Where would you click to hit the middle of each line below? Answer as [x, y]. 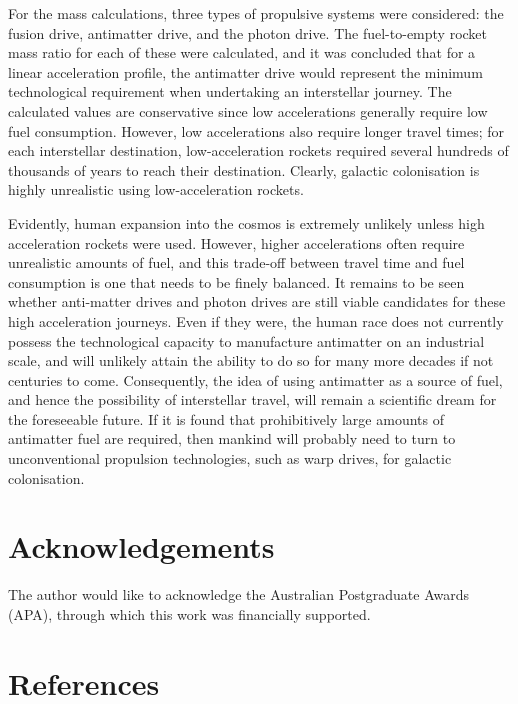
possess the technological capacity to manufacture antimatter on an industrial [246, 340]
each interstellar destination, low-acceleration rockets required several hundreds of [258, 150]
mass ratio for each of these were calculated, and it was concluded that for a [242, 52]
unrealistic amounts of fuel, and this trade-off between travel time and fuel [236, 262]
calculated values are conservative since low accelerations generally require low [248, 110]
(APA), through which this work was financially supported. [189, 613]
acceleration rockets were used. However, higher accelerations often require [236, 242]
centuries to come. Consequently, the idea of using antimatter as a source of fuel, [255, 379]
